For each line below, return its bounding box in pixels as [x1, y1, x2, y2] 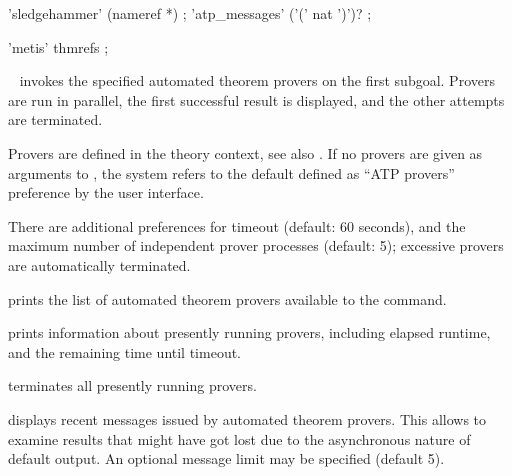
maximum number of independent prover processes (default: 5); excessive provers [8, 235, 504, 256]
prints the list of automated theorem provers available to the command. [8, 288, 447, 309]
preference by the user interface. [8, 182, 204, 203]
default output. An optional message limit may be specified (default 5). [8, 448, 445, 469]
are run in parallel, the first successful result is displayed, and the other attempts [8, 89, 505, 110]
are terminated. [8, 109, 103, 130]
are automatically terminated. [8, 254, 191, 275]
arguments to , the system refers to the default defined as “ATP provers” [8, 162, 455, 183]
